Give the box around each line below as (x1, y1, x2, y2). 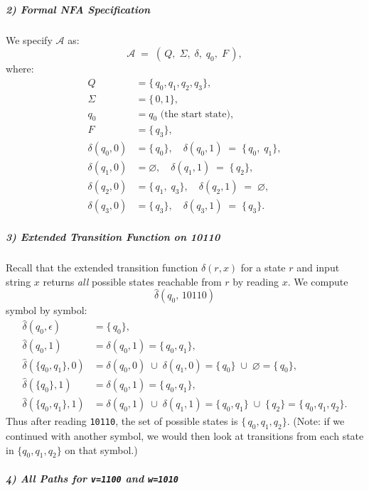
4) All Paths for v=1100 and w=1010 (6, 470, 178, 485)
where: (6, 61, 34, 76)
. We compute (287, 274, 348, 288)
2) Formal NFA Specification (6, 1, 151, 16)
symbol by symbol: (6, 303, 87, 318)
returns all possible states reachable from (43, 274, 222, 288)
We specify (6, 32, 53, 47)
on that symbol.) (65, 442, 138, 457)
